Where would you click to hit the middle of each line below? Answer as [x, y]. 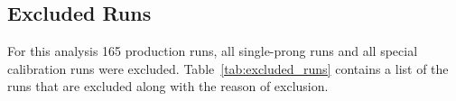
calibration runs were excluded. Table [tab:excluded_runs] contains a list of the [228, 68]
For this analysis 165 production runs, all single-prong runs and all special [213, 51]
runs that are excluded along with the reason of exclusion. [168, 86]
